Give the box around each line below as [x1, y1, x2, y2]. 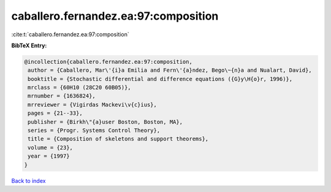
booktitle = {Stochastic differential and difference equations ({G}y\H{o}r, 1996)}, [28, 75, 293, 82]
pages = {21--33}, [28, 110, 83, 117]
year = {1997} [28, 153, 70, 159]
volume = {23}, [28, 144, 74, 151]
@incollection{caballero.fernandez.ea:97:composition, [24, 58, 192, 65]
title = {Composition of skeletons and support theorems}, [28, 136, 209, 142]
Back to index [11, 177, 46, 184]
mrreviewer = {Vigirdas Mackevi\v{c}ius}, [28, 101, 158, 108]
